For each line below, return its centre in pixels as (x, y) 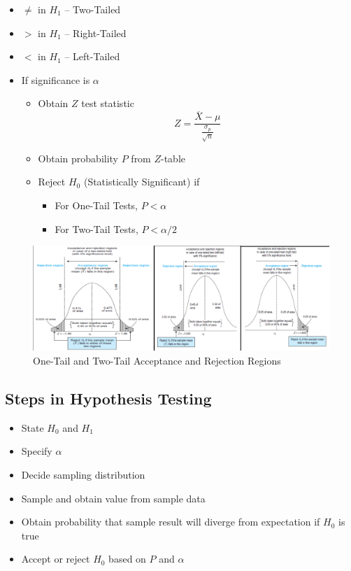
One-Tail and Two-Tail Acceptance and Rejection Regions (157, 361)
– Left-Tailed (92, 56)
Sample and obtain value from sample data (113, 498)
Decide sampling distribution (83, 475)
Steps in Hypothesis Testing (108, 399)
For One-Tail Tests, (96, 205)
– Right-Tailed (95, 33)
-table (173, 158)
